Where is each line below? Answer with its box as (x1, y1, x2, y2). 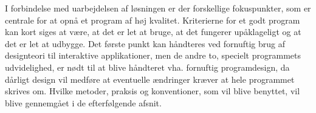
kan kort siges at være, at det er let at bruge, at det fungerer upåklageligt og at (5, 25, 301, 38)
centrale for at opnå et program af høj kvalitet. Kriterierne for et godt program (5, 13, 300, 26)
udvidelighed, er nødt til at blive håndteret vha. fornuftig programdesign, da (5, 60, 290, 73)
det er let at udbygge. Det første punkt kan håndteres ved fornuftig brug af (5, 37, 286, 50)
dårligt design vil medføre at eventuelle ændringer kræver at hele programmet (5, 73, 295, 85)
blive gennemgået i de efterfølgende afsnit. (5, 96, 162, 109)
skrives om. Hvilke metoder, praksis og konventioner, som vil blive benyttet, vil (5, 85, 300, 97)
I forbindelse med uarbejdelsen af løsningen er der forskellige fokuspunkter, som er (5, 2, 311, 14)
